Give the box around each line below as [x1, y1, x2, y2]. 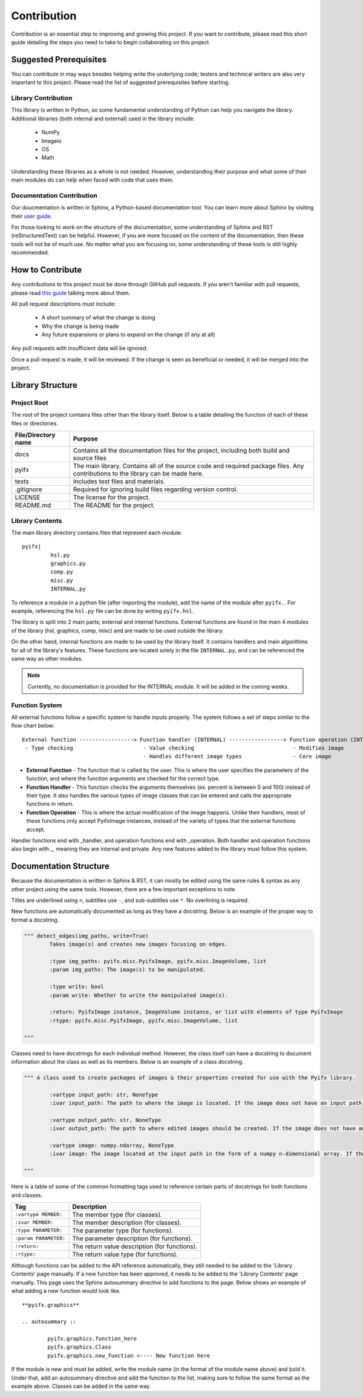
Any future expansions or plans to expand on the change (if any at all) [41, 331, 215, 338]
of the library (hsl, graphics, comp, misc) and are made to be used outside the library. [11, 627, 224, 634]
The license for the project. [73, 493, 151, 502]
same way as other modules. [11, 655, 83, 662]
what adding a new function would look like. [11, 1287, 121, 1295]
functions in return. [26, 800, 74, 808]
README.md [15, 501, 51, 509]
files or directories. [11, 419, 59, 427]
